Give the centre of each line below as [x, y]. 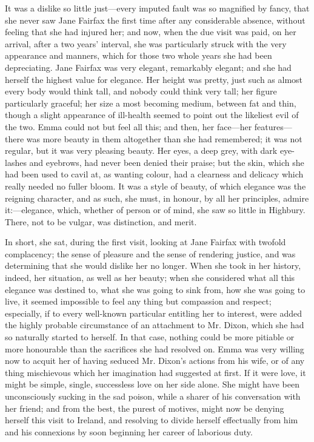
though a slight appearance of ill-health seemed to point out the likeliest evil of [152, 115]
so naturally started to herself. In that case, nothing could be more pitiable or [150, 337]
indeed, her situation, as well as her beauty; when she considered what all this [150, 278]
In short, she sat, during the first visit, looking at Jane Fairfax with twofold [145, 242]
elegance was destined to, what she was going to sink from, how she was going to [155, 289]
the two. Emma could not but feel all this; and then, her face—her [129, 126]
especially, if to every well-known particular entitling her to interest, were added [153, 313]
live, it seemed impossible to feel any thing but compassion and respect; [138, 301]
